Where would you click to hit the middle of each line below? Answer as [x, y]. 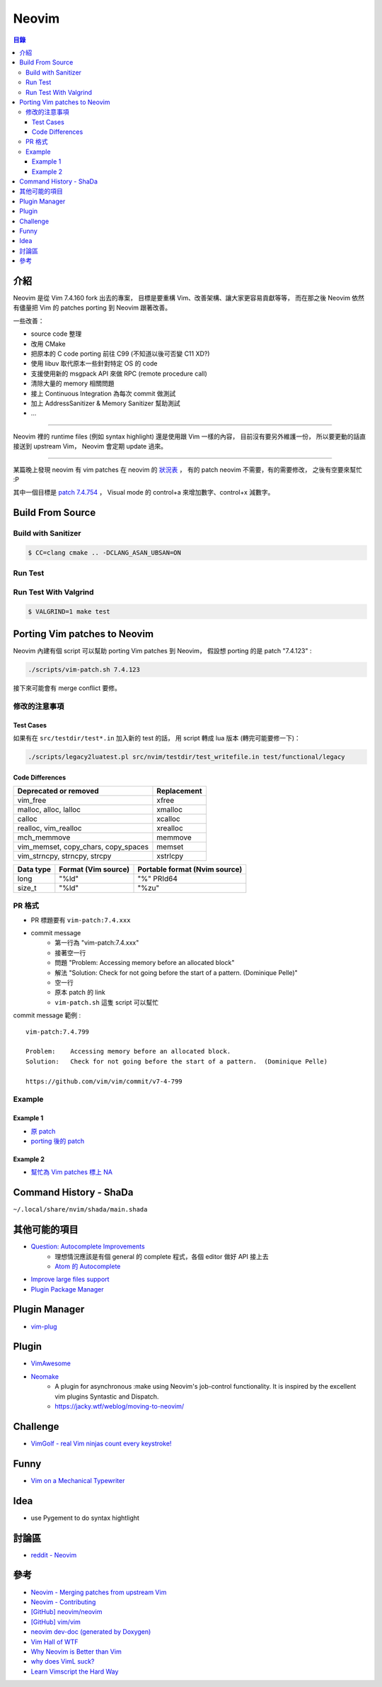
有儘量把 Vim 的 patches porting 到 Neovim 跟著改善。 [92, 308]
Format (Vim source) [94, 869]
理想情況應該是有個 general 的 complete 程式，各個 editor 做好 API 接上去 [162, 1256]
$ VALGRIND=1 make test [69, 611]
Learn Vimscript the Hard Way [75, 1671]
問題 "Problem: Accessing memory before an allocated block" [145, 963]
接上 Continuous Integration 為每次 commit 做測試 [103, 393]
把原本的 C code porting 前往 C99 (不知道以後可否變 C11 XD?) [120, 354]
